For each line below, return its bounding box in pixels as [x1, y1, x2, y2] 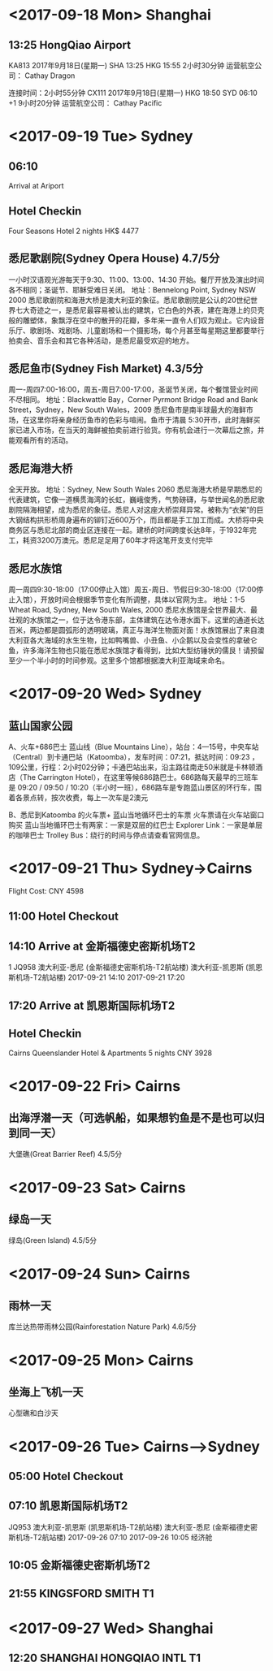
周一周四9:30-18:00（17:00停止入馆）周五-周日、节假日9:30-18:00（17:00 [8, 585, 257, 595]
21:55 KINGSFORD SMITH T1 [8, 1587, 154, 1600]
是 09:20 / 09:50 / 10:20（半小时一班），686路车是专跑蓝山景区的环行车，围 [8, 782, 262, 793]
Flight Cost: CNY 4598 [8, 886, 84, 895]
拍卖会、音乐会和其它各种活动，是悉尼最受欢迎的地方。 [8, 335, 193, 345]
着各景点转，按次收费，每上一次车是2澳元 [8, 793, 149, 803]
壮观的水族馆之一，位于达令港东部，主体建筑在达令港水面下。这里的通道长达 [8, 615, 265, 625]
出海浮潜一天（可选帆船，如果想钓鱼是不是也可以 [8, 1110, 254, 1124]
